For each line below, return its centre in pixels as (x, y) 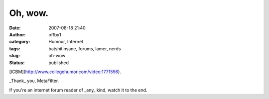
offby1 (55, 34)
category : (20, 42)
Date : (15, 28)
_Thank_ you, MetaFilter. (34, 81)
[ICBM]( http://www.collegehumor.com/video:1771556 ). (65, 72)
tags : (15, 49)
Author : (17, 34)
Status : (17, 63)
